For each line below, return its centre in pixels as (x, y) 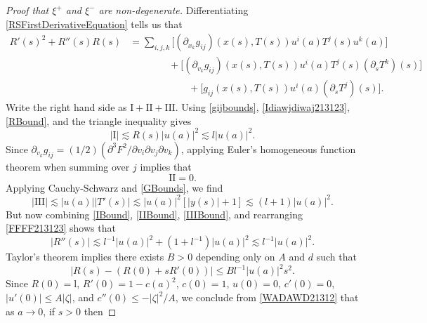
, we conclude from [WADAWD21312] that (267, 297)
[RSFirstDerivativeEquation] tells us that (94, 24)
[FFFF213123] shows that (61, 228)
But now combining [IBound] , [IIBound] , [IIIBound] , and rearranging (154, 214)
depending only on (235, 257)
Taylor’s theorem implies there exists (85, 257)
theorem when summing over (68, 166)
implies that (166, 166)
